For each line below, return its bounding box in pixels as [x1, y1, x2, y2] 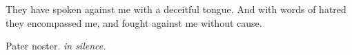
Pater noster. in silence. [6, 38, 106, 53]
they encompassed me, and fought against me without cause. [6, 15, 262, 30]
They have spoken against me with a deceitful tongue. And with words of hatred [6, 2, 346, 16]
